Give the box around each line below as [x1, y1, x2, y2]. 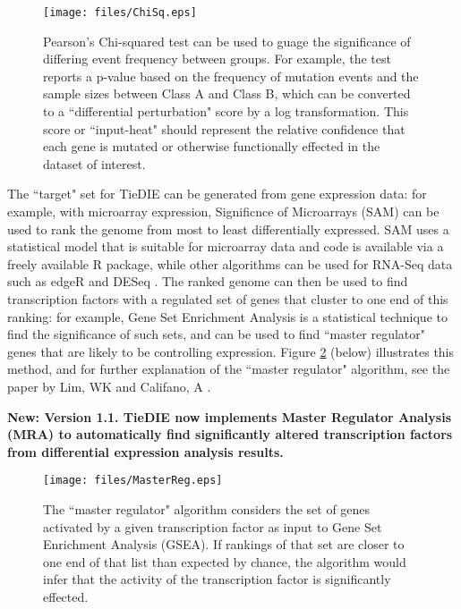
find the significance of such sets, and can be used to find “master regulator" [7, 325, 426, 343]
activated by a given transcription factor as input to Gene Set [43, 517, 382, 536]
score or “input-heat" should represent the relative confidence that [43, 119, 406, 138]
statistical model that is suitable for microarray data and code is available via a [7, 237, 444, 256]
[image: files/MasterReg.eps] [43, 474, 223, 487]
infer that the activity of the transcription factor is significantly [43, 570, 391, 588]
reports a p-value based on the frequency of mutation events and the [43, 66, 419, 85]
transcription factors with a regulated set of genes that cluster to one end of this [7, 289, 448, 308]
